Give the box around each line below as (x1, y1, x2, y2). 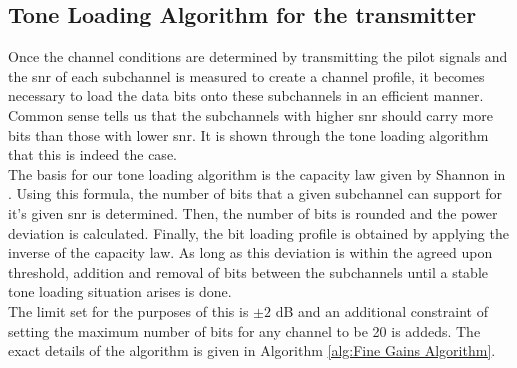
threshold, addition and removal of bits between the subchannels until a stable (8, 261, 488, 282)
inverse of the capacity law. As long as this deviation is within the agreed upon (8, 242, 493, 263)
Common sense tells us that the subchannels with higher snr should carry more (8, 104, 493, 125)
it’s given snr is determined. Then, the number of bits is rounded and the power (8, 202, 498, 223)
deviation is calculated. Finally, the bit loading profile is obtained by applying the (8, 222, 509, 243)
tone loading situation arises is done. (8, 281, 232, 302)
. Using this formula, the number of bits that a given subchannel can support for (8, 183, 503, 204)
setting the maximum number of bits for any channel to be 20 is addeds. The (8, 320, 481, 341)
